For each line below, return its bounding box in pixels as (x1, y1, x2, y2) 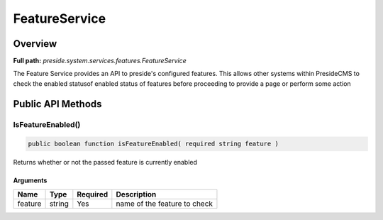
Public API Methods (13, 98, 102, 110)
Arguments (13, 176, 48, 185)
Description (116, 189, 157, 199)
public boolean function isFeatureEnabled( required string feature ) (28, 140, 279, 148)
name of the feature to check (116, 199, 213, 209)
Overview (13, 38, 57, 50)
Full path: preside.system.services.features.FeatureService (13, 57, 187, 65)
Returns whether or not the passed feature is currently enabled (13, 158, 198, 167)
